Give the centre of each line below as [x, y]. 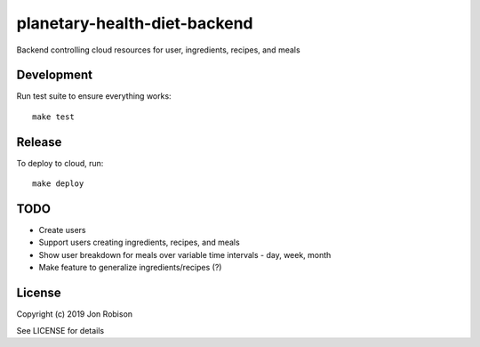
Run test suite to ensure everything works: [94, 96]
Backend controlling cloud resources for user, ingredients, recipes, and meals [159, 50]
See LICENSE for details [60, 330]
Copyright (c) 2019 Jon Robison [75, 314]
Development [55, 75]
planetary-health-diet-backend [135, 23]
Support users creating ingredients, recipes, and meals [139, 242]
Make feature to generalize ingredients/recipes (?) [130, 268]
